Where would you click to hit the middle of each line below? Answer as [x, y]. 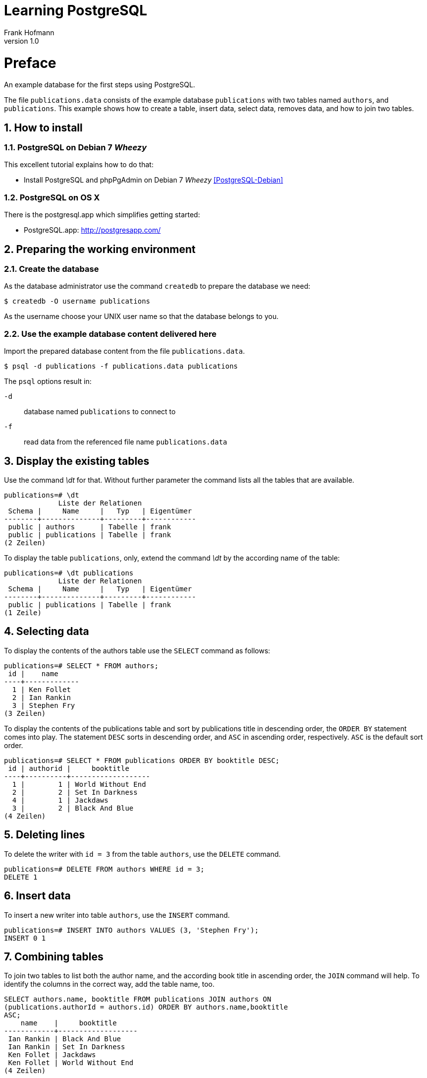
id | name [33, 673]
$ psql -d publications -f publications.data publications [121, 366]
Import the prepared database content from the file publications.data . [125, 351]
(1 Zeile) [23, 613]
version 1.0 [22, 41]
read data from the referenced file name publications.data [126, 442]
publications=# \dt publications [69, 573]
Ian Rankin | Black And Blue [65, 1039]
